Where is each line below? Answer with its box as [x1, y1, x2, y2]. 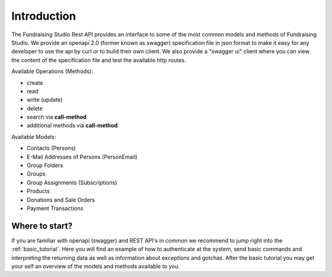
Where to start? [11, 220, 73, 231]
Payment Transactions [26, 205, 84, 212]
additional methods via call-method [26, 122, 118, 129]
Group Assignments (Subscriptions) [26, 179, 117, 186]
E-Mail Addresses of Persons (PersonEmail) [26, 153, 138, 160]
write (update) [26, 96, 63, 104]
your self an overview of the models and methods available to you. [11, 263, 180, 270]
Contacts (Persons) [26, 144, 76, 152]
